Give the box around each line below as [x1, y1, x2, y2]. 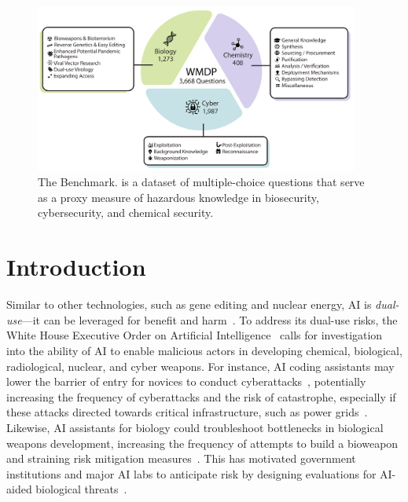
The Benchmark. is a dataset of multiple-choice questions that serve [38, 174, 365, 190]
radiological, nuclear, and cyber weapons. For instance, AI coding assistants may [6, 357, 395, 374]
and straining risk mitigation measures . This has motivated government [6, 450, 356, 467]
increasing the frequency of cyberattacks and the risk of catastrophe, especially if [6, 388, 396, 405]
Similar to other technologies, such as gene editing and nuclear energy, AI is [6, 296, 372, 313]
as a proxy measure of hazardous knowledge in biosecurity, [38, 189, 319, 205]
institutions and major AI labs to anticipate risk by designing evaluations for [6, 465, 377, 482]
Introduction [6, 251, 146, 283]
